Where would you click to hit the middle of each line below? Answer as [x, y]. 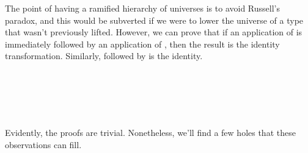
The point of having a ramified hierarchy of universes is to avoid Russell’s [142, 8]
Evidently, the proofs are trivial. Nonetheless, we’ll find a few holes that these [150, 133]
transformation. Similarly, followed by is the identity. [104, 56]
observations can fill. [43, 144]
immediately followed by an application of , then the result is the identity [142, 44]
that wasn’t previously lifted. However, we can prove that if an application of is [154, 32]
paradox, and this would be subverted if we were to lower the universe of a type [154, 20]
